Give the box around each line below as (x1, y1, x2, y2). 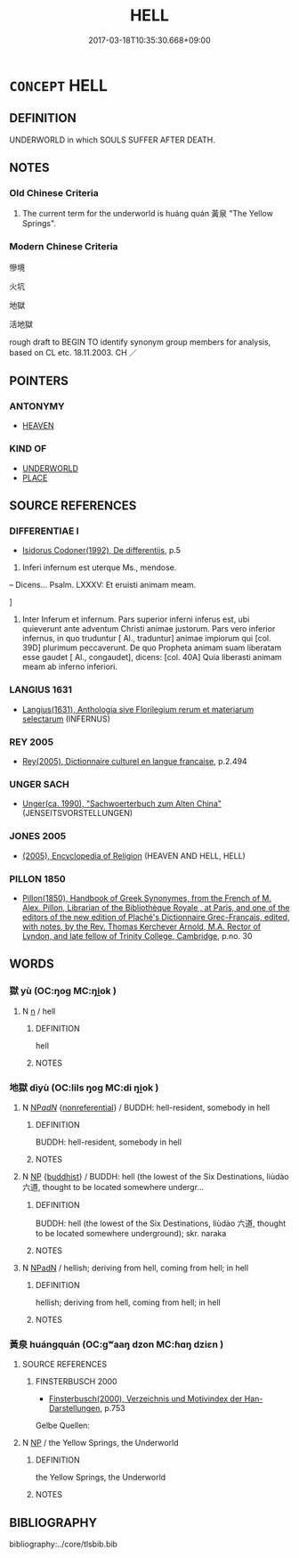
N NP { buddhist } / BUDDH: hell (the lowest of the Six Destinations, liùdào (21, 1171, 289, 1181)
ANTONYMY (9, 400, 65, 412)
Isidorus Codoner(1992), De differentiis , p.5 (21, 545, 181, 556)
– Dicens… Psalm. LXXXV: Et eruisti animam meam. (9, 580, 197, 591)
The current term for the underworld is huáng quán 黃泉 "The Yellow (21, 208, 273, 219)
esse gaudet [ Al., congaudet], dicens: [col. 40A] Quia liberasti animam (21, 652, 282, 663)
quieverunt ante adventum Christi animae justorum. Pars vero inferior (21, 624, 276, 634)
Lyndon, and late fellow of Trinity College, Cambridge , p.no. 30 (21, 930, 253, 941)
